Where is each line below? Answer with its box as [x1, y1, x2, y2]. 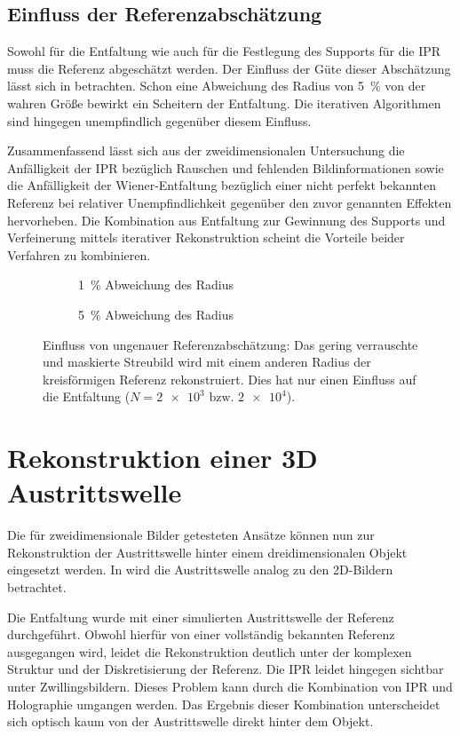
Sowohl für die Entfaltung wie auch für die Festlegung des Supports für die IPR [7, 42, 441, 60]
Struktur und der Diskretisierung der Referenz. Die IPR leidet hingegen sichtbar [7, 660, 444, 678]
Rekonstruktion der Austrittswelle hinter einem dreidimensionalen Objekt [7, 542, 408, 561]
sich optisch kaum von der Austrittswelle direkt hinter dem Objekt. [7, 712, 374, 731]
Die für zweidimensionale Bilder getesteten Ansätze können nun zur [7, 526, 375, 544]
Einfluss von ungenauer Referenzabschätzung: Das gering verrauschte [43, 335, 418, 353]
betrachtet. [7, 577, 67, 596]
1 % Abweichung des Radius [78, 275, 234, 294]
